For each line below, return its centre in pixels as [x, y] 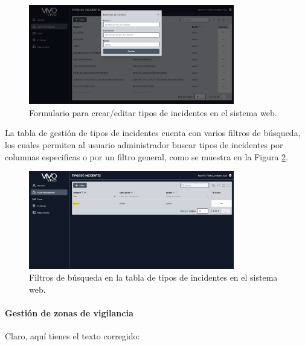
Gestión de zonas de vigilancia [69, 313]
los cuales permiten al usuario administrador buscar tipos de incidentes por [144, 145]
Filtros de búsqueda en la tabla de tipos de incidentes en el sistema [153, 277]
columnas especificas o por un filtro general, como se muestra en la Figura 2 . [146, 156]
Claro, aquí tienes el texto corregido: [72, 336]
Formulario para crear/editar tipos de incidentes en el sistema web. [153, 112]
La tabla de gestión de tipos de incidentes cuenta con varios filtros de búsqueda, [153, 133]
